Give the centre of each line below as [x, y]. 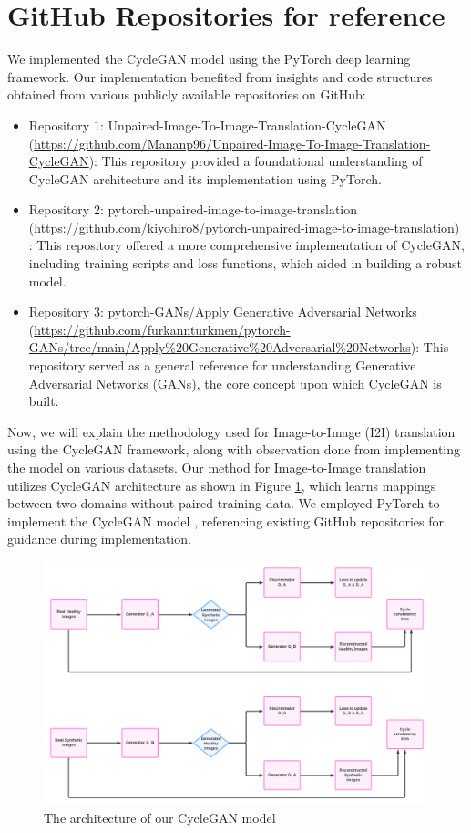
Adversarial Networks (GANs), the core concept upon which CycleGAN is [235, 383]
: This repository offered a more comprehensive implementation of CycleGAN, [246, 245]
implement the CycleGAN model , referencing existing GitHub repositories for [225, 521]
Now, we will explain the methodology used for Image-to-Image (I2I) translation [231, 431]
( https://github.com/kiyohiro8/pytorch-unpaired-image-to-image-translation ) [244, 227]
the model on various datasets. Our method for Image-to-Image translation [217, 467]
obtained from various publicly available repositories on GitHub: [187, 94]
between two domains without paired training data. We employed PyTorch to [224, 503]
